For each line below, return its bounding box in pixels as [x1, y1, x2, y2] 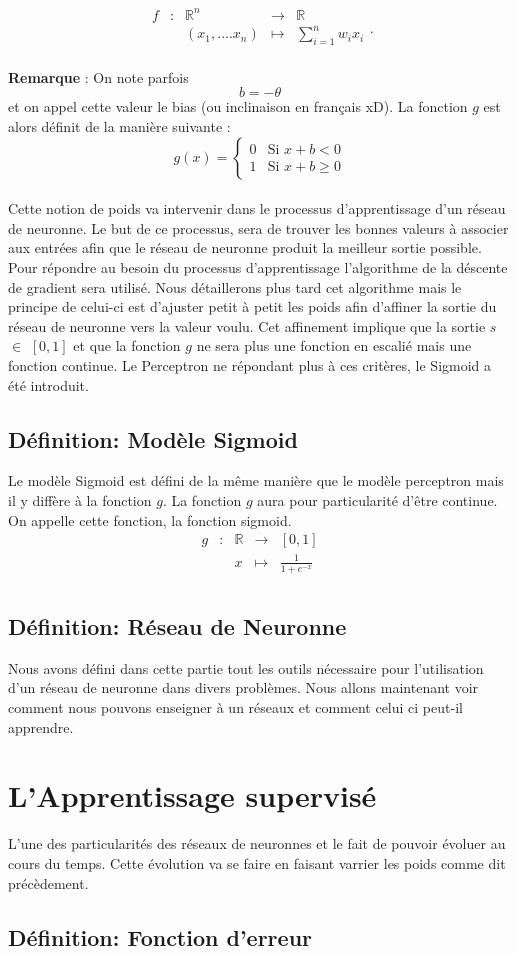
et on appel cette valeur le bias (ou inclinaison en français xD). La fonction [8, 96, 468, 117]
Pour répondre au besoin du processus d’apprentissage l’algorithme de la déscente [8, 257, 508, 278]
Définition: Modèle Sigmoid [8, 423, 298, 454]
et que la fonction [73, 335, 181, 356]
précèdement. [8, 872, 89, 893]
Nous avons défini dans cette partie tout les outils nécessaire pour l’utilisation [8, 657, 484, 678]
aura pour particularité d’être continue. [257, 490, 498, 510]
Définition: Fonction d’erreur [8, 921, 313, 952]
